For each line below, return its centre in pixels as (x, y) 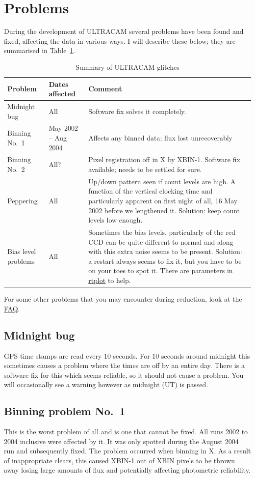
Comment (105, 89)
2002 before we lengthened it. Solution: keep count (164, 210)
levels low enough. (115, 220)
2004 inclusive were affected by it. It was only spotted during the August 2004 (121, 441)
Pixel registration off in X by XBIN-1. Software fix (164, 159)
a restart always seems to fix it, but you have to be (165, 261)
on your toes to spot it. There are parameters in (161, 270)
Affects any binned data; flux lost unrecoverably (161, 137)
